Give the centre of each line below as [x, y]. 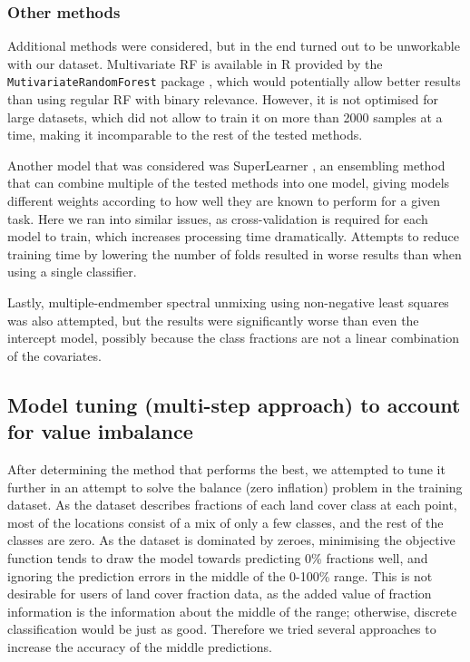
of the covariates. [54, 355]
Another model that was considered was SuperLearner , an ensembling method [226, 165]
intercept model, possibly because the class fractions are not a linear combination [233, 338]
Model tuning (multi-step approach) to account [234, 404]
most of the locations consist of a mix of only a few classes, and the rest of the [225, 522]
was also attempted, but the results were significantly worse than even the [213, 320]
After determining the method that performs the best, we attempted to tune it [226, 468]
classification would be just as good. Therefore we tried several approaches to [222, 629]
